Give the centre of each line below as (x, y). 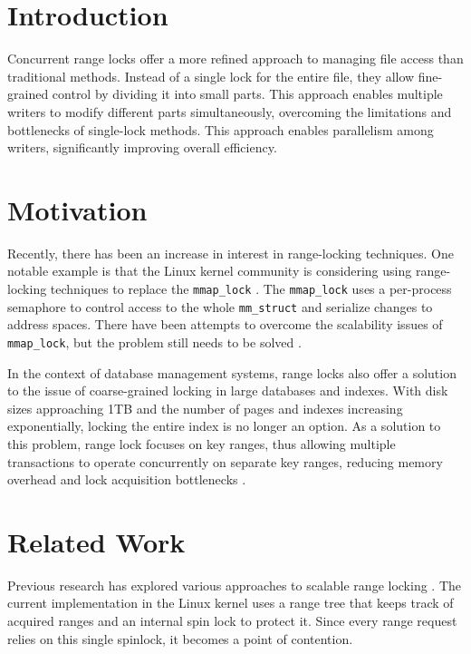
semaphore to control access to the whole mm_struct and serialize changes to (220, 306)
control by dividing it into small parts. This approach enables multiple (247, 94)
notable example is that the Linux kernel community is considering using (210, 271)
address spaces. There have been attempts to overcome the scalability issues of (225, 324)
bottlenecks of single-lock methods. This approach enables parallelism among (221, 129)
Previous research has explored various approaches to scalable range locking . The (235, 585)
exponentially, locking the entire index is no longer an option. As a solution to (224, 426)
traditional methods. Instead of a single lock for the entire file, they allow (211, 76)
